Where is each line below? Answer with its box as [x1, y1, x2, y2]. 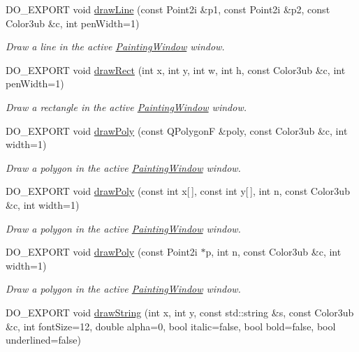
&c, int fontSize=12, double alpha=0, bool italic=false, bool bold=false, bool [6, 318, 336, 333]
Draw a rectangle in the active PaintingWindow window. [6, 99, 247, 114]
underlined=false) [6, 332, 81, 347]
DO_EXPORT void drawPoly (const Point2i [6, 244, 198, 259]
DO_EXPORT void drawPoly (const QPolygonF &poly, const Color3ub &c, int [6, 123, 348, 138]
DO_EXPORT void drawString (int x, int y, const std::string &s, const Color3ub [6, 305, 354, 319]
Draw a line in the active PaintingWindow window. [6, 39, 225, 54]
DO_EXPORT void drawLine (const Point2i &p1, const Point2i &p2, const [6, 2, 330, 16]
